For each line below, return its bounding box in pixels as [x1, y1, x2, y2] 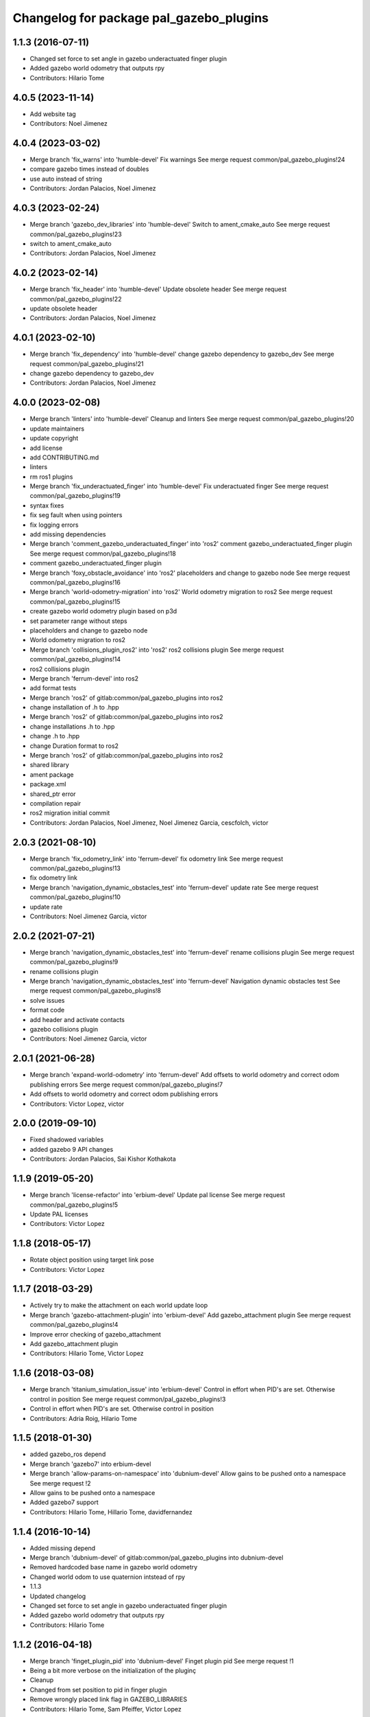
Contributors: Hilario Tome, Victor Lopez [29, 1350, 144, 1358]
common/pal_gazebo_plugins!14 [29, 655, 121, 663]
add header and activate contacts [29, 1015, 125, 1023]
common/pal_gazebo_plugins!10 [29, 893, 121, 901]
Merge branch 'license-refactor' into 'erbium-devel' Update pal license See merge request [29, 1191, 286, 1199]
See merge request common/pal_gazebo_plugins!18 [29, 549, 176, 558]
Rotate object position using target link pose [29, 1255, 154, 1264]
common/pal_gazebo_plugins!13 [29, 864, 121, 872]
